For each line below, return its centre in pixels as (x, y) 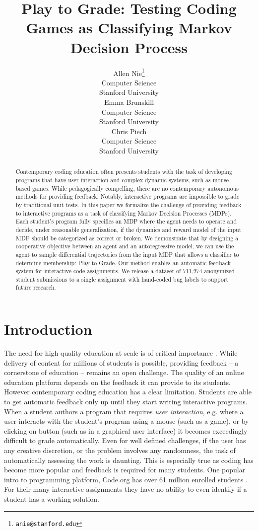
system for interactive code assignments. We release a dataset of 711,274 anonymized (125, 271)
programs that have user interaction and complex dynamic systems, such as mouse (122, 180)
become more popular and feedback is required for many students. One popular (125, 470)
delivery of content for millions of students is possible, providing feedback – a (121, 362)
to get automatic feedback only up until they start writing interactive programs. (126, 402)
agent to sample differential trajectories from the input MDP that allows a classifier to (127, 254)
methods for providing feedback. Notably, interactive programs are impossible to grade (128, 196)
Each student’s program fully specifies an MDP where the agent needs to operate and (126, 221)
